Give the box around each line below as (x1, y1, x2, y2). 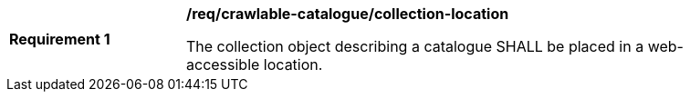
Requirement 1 (9, 30, 110, 48)
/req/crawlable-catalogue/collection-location (186, 5, 509, 23)
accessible (186, 55, 260, 74)
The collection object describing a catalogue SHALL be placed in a (186, 37, 644, 55)
